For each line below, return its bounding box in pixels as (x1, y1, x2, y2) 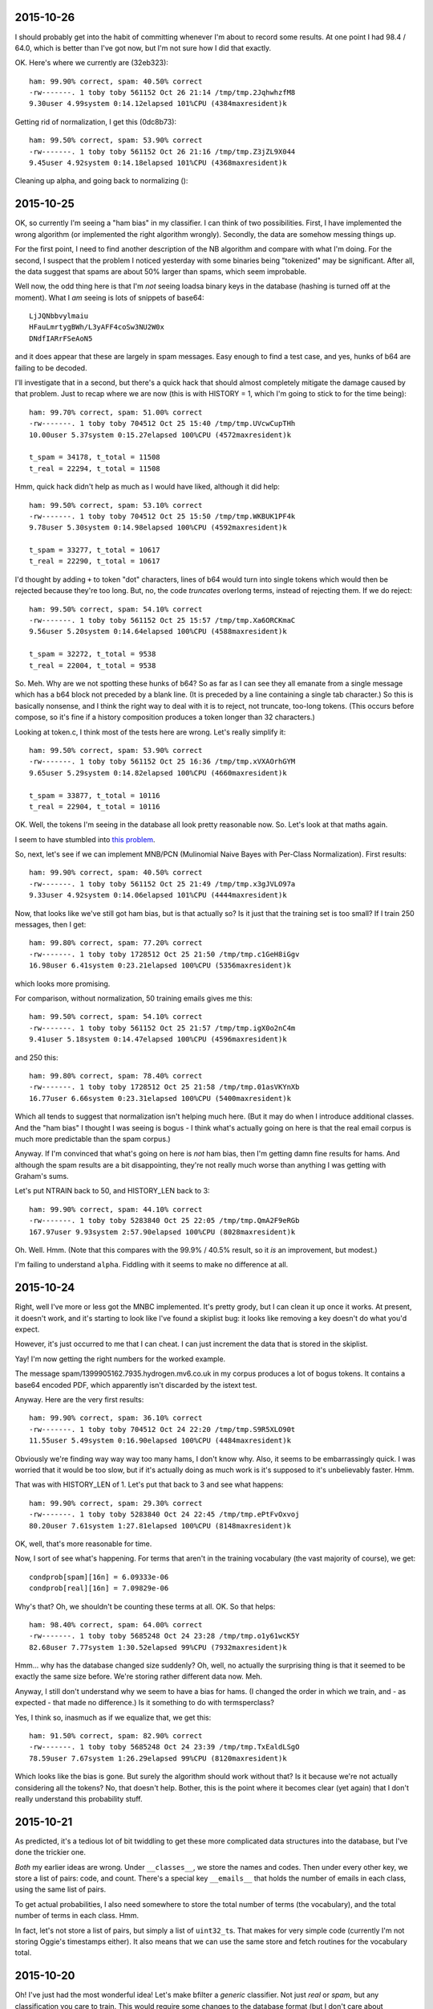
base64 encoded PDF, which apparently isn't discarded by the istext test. (14, 1380, 257, 1389)
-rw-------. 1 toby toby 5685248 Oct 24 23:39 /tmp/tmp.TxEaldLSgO (29, 1742, 300, 1752)
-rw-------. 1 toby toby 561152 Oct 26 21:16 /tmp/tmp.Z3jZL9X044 (29, 147, 296, 156)
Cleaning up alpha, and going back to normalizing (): (14, 176, 188, 186)
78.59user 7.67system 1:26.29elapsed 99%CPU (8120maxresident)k (29, 1753, 288, 1763)
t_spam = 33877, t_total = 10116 (29, 791, 160, 800)
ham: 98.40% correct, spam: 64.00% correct (29, 1620, 203, 1629)
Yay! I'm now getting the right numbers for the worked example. (14, 1354, 226, 1364)
